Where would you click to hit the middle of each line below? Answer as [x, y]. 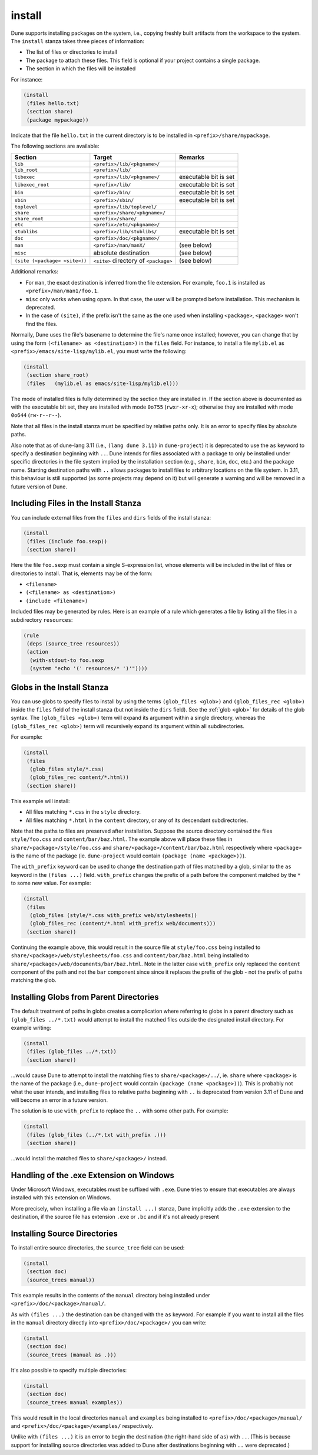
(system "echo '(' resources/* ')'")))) [89, 668]
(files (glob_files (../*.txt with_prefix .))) [97, 1135]
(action [38, 652]
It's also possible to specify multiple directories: [69, 1370]
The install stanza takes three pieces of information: [77, 41]
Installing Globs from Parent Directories [85, 997]
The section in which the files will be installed [81, 68]
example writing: [31, 1028]
